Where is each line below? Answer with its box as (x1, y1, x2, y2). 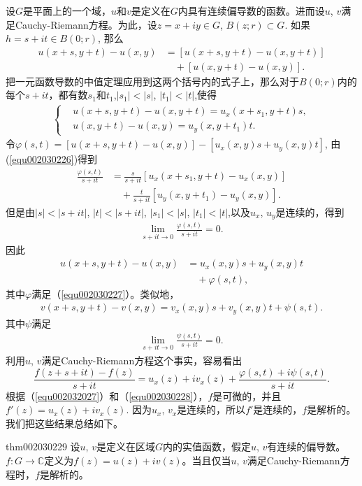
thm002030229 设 (6, 439, 80, 454)
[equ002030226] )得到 (9, 152, 98, 166)
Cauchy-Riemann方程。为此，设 (15, 17, 157, 31)
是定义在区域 (96, 439, 155, 454)
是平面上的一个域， (23, 3, 112, 17)
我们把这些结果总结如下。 (6, 415, 123, 430)
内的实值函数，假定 (162, 439, 251, 454)
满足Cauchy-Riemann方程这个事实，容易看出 (41, 353, 242, 368)
